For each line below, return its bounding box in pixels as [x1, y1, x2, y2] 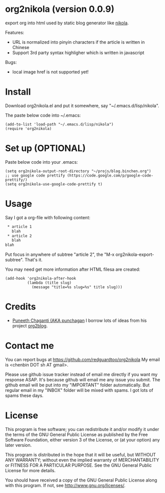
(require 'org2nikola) [5, 126, 52, 131]
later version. [5, 442, 32, 448]
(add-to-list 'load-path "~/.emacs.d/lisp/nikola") [5, 122, 114, 127]
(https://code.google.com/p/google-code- [67, 173, 154, 178]
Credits [5, 301, 36, 312]
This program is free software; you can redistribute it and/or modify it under [5, 426, 160, 432]
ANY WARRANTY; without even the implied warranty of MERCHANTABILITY [5, 457, 160, 463]
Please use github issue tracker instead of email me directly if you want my [5, 371, 158, 377]
